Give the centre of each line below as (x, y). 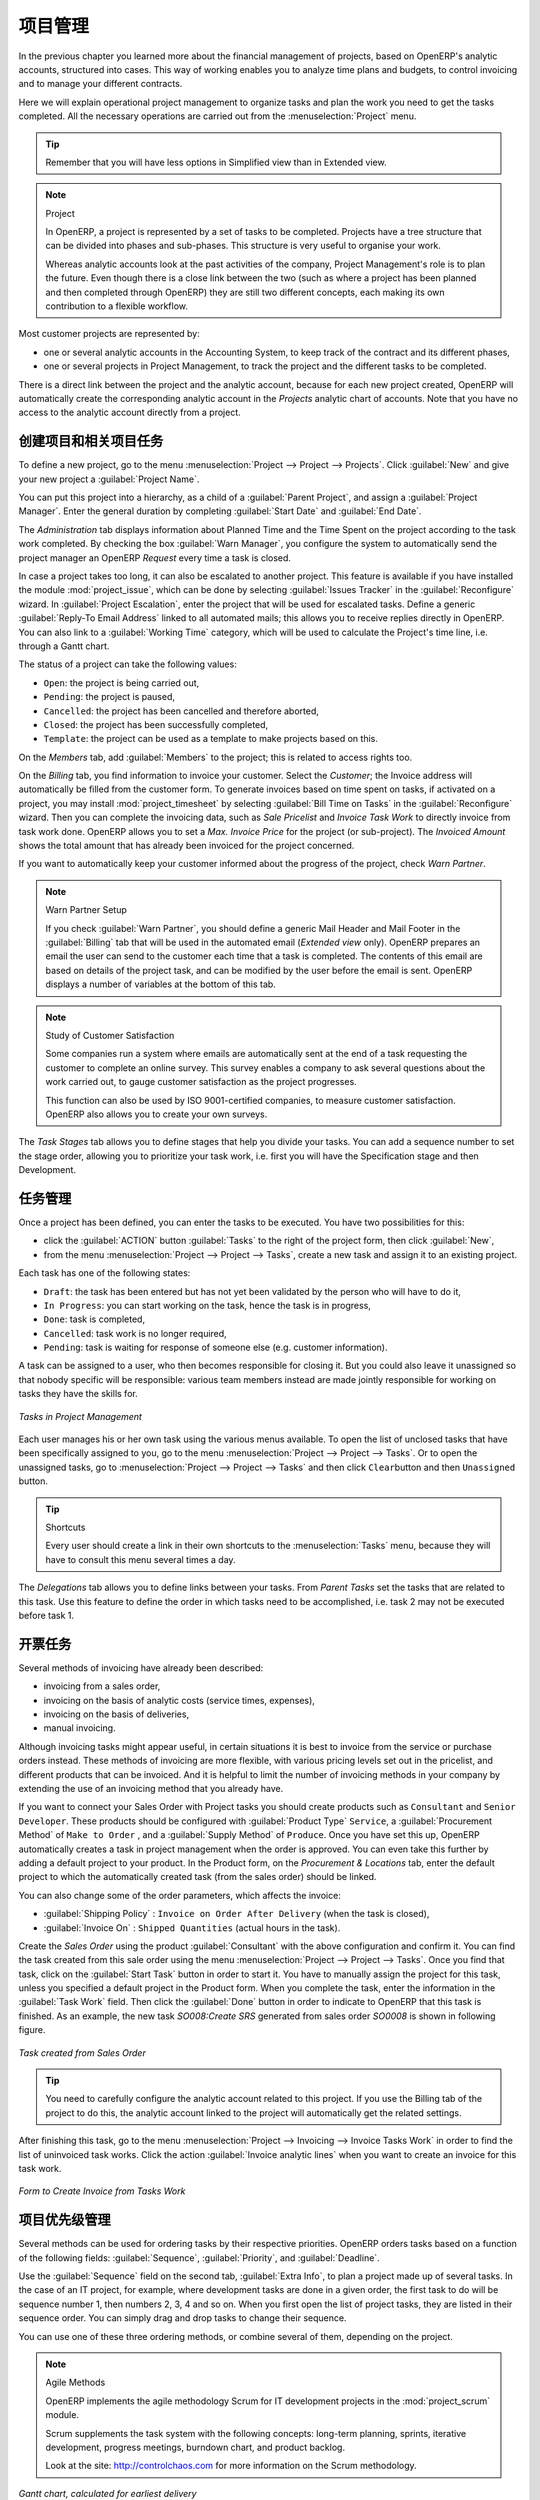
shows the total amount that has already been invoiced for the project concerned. (186, 846)
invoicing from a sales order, (102, 1686)
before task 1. (46, 1615)
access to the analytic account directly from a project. (130, 412)
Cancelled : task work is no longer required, (135, 1333)
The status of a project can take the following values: (127, 664)
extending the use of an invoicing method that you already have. (151, 1788)
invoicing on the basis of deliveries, (116, 1714)
